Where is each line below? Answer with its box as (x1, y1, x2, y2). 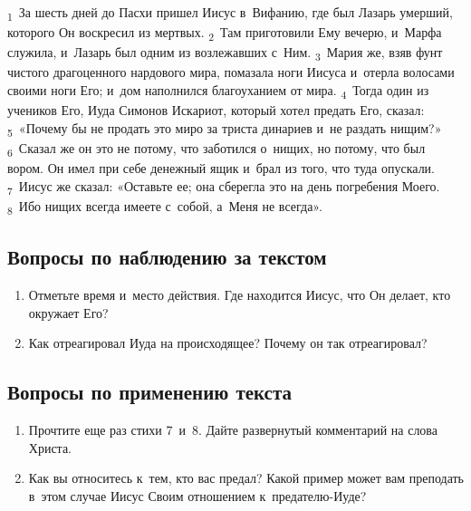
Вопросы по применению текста (7, 378, 293, 406)
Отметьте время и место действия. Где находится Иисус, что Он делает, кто (28, 284, 451, 304)
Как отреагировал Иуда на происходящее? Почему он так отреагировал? (28, 333, 428, 352)
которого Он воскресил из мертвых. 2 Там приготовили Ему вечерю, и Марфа (7, 23, 442, 43)
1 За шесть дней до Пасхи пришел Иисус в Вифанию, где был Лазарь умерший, (7, 3, 453, 24)
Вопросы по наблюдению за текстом (7, 243, 327, 271)
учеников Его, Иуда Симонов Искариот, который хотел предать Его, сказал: (7, 101, 425, 120)
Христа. (28, 438, 72, 457)
